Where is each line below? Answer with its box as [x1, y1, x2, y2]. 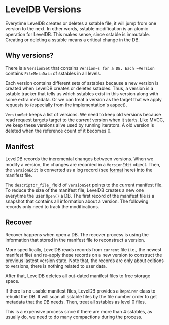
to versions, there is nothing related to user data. [5, 263, 107, 269]
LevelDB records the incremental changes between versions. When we [5, 156, 154, 162]
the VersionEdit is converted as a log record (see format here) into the [5, 167, 153, 173]
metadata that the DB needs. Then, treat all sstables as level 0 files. [5, 299, 146, 305]
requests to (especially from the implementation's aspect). [5, 102, 127, 108]
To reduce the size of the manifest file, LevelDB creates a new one [5, 187, 144, 193]
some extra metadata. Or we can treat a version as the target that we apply [5, 96, 162, 102]
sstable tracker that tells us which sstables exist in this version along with [5, 90, 158, 97]
